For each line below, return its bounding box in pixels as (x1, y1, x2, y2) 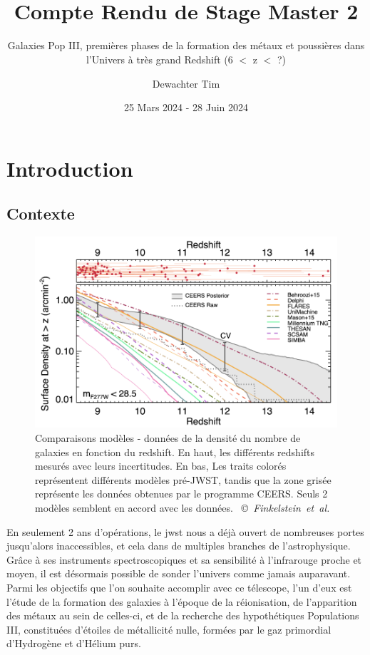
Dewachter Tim (152, 76, 220, 91)
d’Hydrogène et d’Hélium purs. (6, 636, 141, 651)
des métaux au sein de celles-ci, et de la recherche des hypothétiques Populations (6, 608, 359, 623)
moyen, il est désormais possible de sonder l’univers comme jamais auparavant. (6, 566, 351, 581)
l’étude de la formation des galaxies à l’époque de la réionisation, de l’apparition (6, 594, 357, 609)
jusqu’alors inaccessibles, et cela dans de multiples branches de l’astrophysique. (6, 538, 351, 553)
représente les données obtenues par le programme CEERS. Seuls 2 (35, 486, 328, 501)
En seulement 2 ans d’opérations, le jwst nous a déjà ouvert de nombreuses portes (6, 524, 364, 539)
